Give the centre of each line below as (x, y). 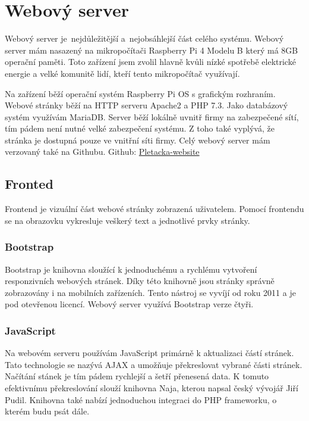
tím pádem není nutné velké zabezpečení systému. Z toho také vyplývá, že (140, 128)
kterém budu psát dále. (47, 411)
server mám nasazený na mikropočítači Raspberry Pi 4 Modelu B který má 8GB (152, 50)
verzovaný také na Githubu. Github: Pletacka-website (102, 152)
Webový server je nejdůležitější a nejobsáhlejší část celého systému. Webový (144, 38)
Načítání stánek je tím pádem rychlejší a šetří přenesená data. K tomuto (137, 376)
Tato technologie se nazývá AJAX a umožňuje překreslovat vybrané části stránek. (154, 364)
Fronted (29, 184)
